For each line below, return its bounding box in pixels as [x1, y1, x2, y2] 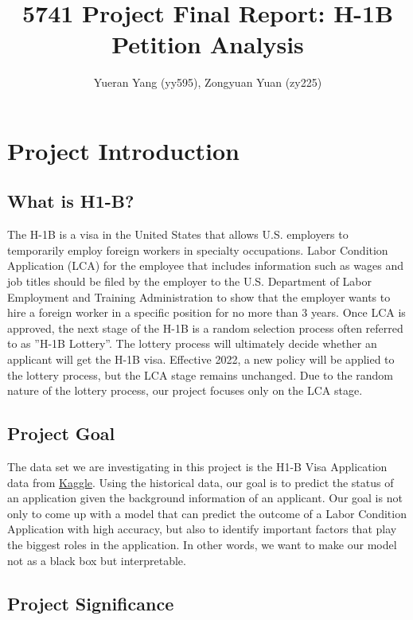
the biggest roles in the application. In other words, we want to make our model [7, 536, 397, 552]
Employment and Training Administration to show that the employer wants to [7, 288, 391, 305]
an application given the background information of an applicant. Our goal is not [7, 489, 403, 506]
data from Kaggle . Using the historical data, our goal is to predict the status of [7, 474, 394, 490]
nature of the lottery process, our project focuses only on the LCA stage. [7, 382, 363, 399]
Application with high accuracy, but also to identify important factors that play [7, 521, 397, 537]
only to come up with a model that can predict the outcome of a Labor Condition [7, 505, 407, 521]
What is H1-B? [7, 189, 134, 213]
